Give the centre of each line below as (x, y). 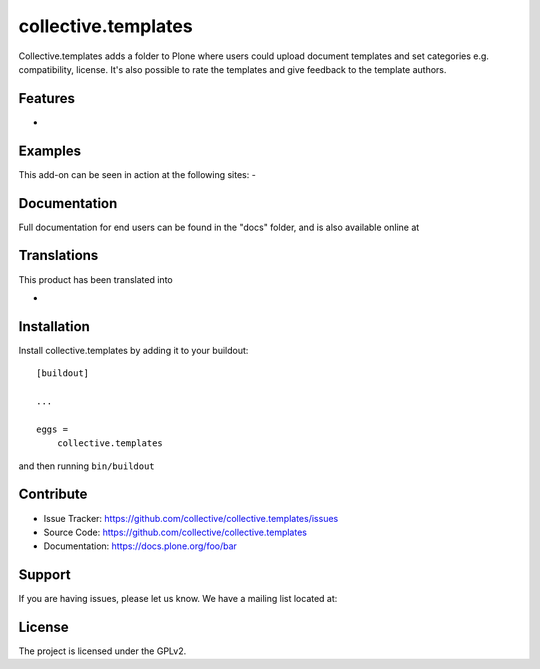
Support (44, 575)
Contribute (53, 494)
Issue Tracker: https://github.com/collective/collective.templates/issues (191, 518)
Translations (58, 255)
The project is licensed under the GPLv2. (102, 651)
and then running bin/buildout (86, 466)
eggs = (52, 429)
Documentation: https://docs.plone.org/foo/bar (140, 546)
